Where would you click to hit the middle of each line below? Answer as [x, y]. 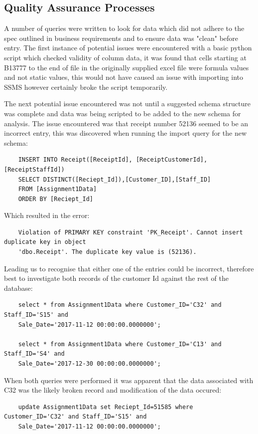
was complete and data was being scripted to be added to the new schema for [123, 113]
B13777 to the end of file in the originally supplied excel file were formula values [127, 67]
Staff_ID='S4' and [34, 354]
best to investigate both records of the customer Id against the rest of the [116, 278]
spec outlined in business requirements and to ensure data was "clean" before [121, 38]
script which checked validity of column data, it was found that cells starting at [125, 57]
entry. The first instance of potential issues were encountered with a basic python [128, 48]
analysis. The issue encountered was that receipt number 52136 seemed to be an [126, 123]
